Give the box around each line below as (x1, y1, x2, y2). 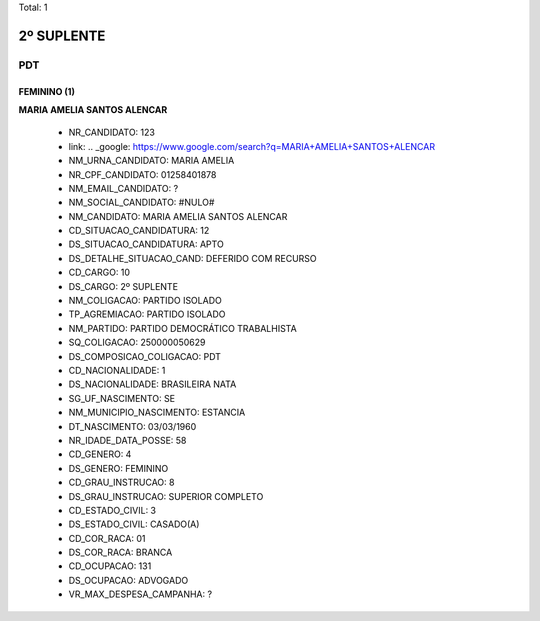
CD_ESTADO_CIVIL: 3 (68, 504, 157, 516)
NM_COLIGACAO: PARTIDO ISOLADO (68, 295, 222, 307)
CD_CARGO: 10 (68, 266, 130, 279)
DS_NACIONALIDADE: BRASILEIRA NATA (68, 378, 237, 390)
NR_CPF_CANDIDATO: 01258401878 (68, 168, 217, 180)
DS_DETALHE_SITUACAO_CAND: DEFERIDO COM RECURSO (68, 252, 317, 264)
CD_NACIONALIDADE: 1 (68, 365, 166, 376)
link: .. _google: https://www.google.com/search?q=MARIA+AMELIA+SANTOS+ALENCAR (68, 140, 435, 152)
